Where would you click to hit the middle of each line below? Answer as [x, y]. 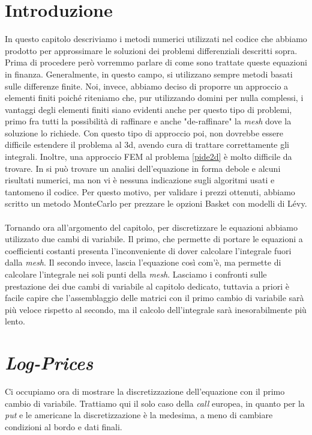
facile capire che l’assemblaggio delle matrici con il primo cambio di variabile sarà [154, 298]
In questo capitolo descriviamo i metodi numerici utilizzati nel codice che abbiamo [156, 39]
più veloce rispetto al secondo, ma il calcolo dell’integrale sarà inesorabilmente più [156, 309]
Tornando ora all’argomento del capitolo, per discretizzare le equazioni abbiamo [151, 227]
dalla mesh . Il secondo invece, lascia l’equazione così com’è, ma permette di [143, 262]
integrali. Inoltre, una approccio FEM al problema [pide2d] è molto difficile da [148, 157]
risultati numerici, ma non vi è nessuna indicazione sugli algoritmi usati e [140, 180]
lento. [15, 321]
